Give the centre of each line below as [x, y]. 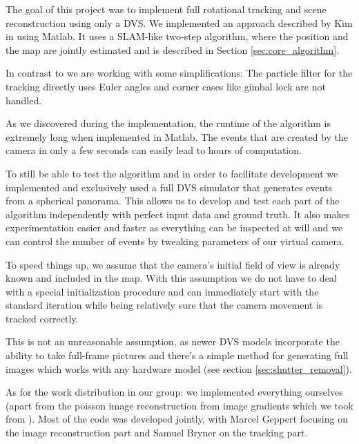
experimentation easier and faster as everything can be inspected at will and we [174, 228]
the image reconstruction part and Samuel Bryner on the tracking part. [157, 433]
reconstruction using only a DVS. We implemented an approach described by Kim [179, 22]
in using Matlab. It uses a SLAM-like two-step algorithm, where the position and [177, 36]
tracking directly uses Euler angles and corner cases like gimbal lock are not [166, 86]
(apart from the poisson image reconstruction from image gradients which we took [179, 405]
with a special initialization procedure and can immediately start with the [162, 291]
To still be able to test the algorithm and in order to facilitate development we [172, 173]
